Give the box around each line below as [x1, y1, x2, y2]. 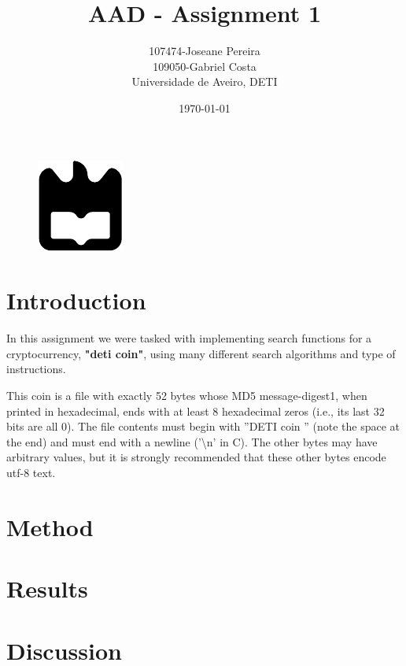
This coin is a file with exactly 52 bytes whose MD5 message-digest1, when [6, 387, 367, 403]
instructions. [6, 361, 66, 377]
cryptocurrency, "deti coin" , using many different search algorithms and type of [6, 345, 396, 361]
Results [6, 572, 88, 605]
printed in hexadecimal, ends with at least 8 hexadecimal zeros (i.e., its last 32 [6, 402, 385, 419]
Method [6, 510, 94, 542]
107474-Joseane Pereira [149, 43, 260, 59]
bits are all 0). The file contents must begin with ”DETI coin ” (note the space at [6, 418, 400, 435]
